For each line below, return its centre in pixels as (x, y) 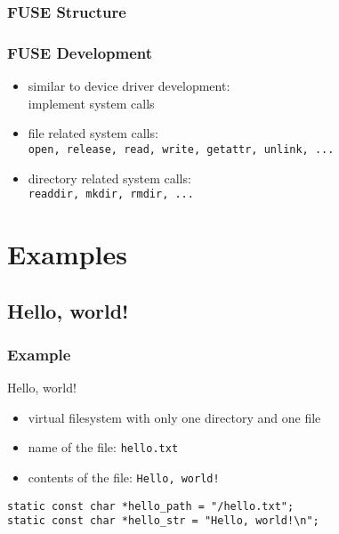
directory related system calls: (109, 178)
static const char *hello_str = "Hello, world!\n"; (163, 521)
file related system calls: (93, 133)
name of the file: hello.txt (103, 447)
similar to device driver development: (129, 86)
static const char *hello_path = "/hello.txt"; (151, 506)
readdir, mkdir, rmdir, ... (111, 194)
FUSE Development (80, 52)
